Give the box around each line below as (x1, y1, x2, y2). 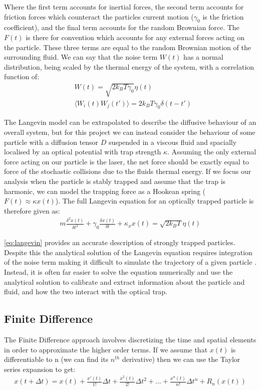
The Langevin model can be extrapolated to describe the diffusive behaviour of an (4, 117, 256, 127)
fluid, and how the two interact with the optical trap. (4, 286, 167, 297)
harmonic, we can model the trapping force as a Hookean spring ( (4, 185, 206, 196)
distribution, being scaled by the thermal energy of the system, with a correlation (4, 61, 254, 72)
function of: (4, 71, 40, 82)
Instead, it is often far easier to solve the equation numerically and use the (4, 266, 233, 277)
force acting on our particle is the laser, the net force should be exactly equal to (4, 156, 249, 166)
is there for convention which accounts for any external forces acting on (26, 32, 244, 42)
